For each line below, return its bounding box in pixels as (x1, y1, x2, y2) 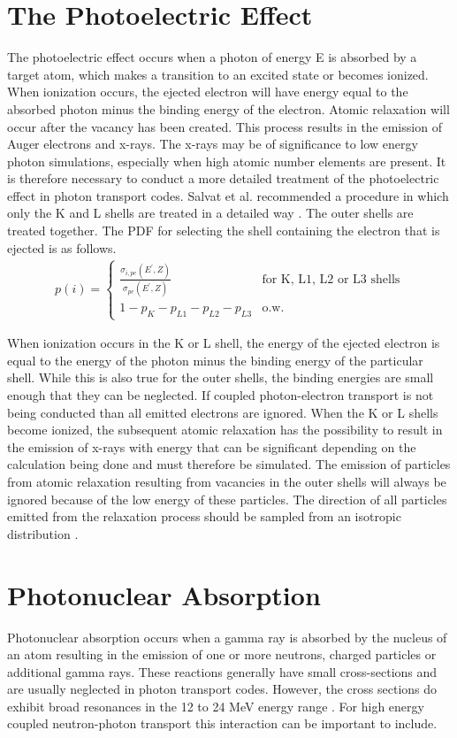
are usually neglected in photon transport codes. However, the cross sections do (7, 680, 438, 698)
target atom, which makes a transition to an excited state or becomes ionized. (7, 65, 429, 83)
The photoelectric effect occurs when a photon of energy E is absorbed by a (7, 48, 417, 66)
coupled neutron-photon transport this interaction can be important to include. (7, 714, 438, 733)
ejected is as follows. (7, 238, 117, 257)
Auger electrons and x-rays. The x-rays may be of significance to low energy (7, 135, 418, 153)
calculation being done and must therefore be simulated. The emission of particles (7, 455, 451, 473)
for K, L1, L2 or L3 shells (262, 273, 400, 286)
